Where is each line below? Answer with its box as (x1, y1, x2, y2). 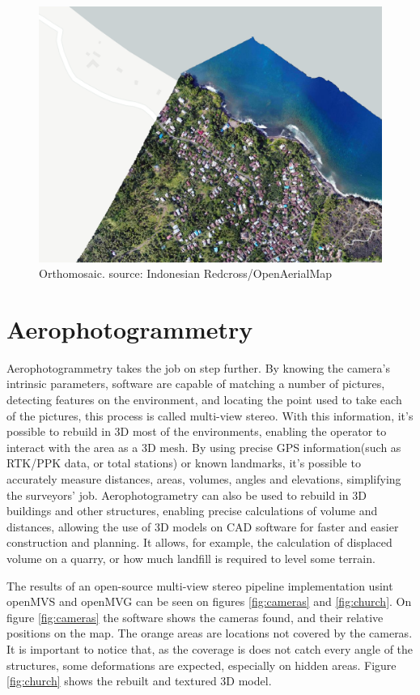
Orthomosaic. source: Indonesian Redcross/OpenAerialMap (39, 265, 333, 282)
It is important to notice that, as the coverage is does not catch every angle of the (6, 640, 414, 657)
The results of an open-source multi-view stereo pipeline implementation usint (6, 577, 393, 594)
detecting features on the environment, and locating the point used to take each (6, 391, 402, 408)
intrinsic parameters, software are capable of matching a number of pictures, (6, 375, 385, 392)
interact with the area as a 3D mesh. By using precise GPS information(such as (6, 438, 401, 455)
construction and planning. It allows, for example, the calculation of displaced (6, 534, 392, 551)
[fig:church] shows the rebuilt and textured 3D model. (6, 672, 272, 689)
